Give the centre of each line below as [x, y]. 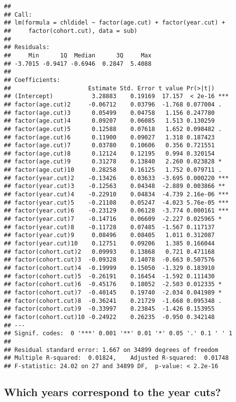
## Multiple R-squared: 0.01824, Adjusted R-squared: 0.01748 [117, 358]
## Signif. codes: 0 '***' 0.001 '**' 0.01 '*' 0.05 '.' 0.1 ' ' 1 [118, 334]
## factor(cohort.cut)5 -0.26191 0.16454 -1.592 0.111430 [109, 276]
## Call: [18, 14]
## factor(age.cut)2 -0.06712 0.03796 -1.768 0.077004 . [113, 104]
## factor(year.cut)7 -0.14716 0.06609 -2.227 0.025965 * [113, 219]
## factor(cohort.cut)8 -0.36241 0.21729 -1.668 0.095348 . [113, 301]
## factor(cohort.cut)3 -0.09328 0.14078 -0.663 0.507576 [109, 260]
